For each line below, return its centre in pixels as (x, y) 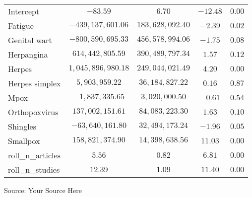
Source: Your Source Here (43, 190)
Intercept (24, 11)
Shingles (22, 126)
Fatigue (21, 26)
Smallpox (24, 141)
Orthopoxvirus (33, 112)
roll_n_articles (34, 155)
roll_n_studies (34, 169)
